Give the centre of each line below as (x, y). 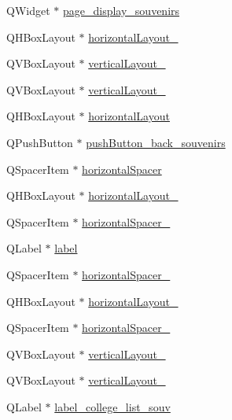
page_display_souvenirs (121, 10)
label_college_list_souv (112, 406)
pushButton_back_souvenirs (156, 142)
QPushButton (40, 142)
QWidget (28, 10)
